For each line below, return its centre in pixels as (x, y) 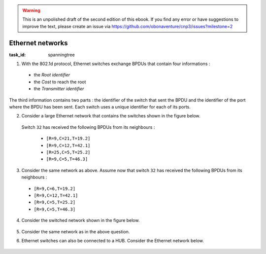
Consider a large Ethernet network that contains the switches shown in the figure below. (111, 116)
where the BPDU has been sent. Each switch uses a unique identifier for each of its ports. (100, 107)
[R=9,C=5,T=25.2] (55, 202)
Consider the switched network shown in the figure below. (81, 220)
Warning (31, 10)
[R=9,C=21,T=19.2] (68, 139)
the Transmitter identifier (59, 89)
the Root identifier (52, 75)
